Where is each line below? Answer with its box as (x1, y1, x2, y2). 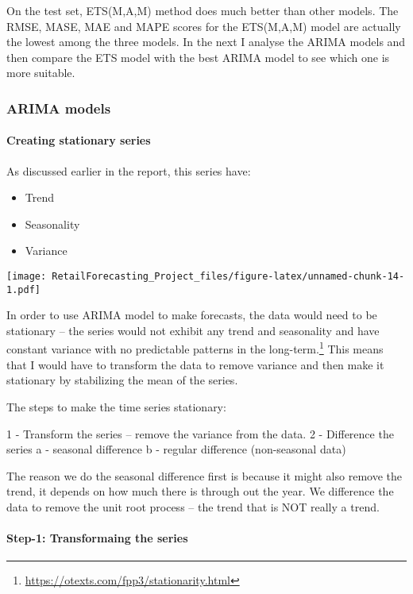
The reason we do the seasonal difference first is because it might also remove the (6, 467, 402, 484)
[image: (6, 270, 47, 282)
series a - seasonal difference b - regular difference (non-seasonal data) (6, 441, 346, 457)
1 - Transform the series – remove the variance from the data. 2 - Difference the (6, 425, 394, 442)
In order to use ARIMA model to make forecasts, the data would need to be (6, 307, 377, 323)
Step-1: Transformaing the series (6, 530, 188, 546)
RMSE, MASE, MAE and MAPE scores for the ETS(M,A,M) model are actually (6, 17, 401, 34)
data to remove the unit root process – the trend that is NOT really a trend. (6, 498, 380, 515)
